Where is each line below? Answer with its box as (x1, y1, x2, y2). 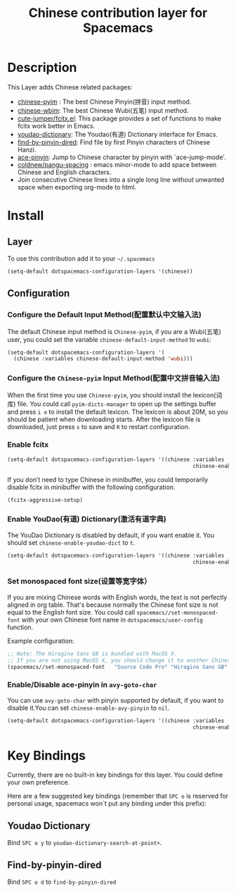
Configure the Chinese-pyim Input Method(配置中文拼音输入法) (7, 374, 221, 383)
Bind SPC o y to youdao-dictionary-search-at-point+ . (7, 839, 162, 847)
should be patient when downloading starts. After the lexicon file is (7, 414, 201, 424)
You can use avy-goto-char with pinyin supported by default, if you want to (7, 696, 224, 704)
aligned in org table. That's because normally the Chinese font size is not (7, 601, 219, 609)
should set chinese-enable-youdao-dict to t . (7, 538, 136, 547)
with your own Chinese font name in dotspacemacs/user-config (21, 615, 204, 624)
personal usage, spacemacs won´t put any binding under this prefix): (7, 799, 207, 808)
